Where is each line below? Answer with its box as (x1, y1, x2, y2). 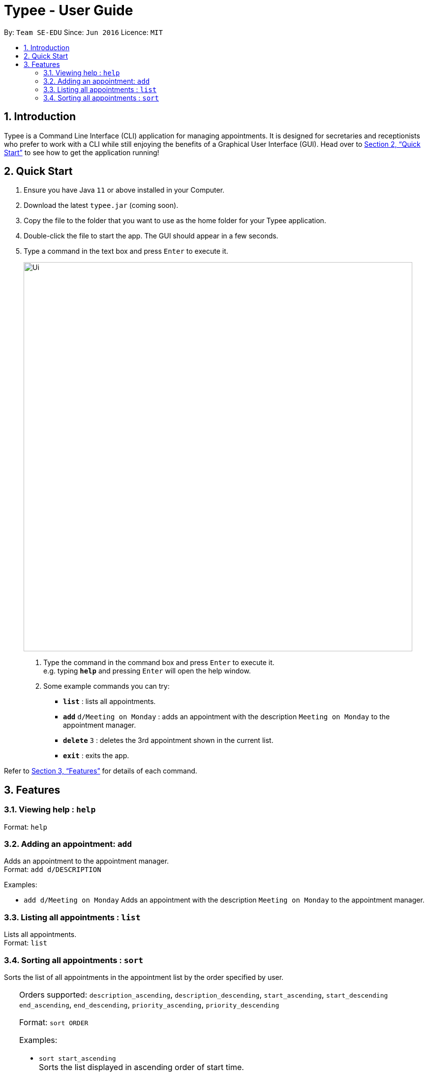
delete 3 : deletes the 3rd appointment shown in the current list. (63, 736, 274, 745)
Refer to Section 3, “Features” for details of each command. (4, 767, 197, 775)
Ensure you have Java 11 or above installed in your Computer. (24, 186, 225, 195)
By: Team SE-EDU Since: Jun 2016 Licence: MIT (4, 28, 163, 36)
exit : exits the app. (63, 751, 129, 760)
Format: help (4, 822, 47, 831)
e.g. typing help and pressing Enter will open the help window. (43, 667, 251, 675)
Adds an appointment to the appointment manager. (4, 857, 169, 866)
